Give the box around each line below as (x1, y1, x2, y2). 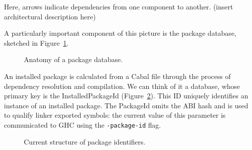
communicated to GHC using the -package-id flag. (4, 119, 161, 130)
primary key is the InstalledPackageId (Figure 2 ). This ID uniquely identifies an (4, 90, 249, 101)
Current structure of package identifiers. (24, 136, 145, 147)
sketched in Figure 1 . (4, 37, 69, 48)
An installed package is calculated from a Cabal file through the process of (4, 71, 231, 81)
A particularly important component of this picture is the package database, (4, 28, 237, 38)
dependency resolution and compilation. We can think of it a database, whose (4, 80, 240, 91)
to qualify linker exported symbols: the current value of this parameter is (4, 110, 226, 120)
